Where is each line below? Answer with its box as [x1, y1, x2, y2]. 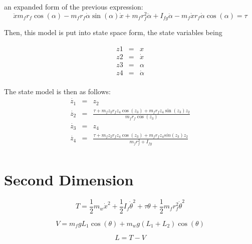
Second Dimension [4, 169, 134, 189]
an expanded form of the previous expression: [4, 2, 143, 12]
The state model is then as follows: [4, 86, 111, 97]
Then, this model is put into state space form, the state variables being [4, 27, 222, 38]
